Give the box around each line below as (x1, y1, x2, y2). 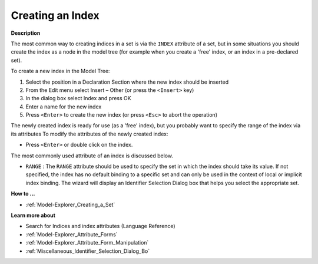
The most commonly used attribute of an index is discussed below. (11, 152, 174, 159)
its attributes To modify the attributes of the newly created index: (11, 130, 168, 137)
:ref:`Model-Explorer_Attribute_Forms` (25, 230, 118, 238)
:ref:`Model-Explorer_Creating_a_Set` (25, 201, 115, 208)
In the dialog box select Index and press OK (25, 95, 132, 102)
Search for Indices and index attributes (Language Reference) (25, 223, 176, 230)
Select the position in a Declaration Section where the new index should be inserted (25, 78, 229, 85)
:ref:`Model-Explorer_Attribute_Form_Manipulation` (25, 239, 149, 246)
